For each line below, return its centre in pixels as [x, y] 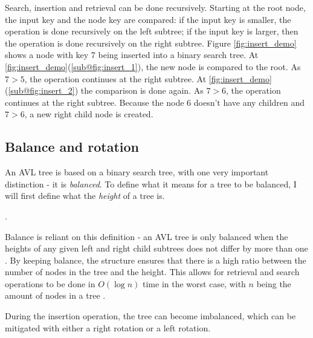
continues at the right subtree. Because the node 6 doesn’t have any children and [155, 102]
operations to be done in [50, 283]
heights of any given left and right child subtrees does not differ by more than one [156, 248]
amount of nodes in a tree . [55, 295]
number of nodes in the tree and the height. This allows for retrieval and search [152, 272]
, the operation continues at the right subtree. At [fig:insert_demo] [148, 78]
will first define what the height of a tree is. [85, 196]
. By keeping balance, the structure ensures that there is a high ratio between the [156, 260]
